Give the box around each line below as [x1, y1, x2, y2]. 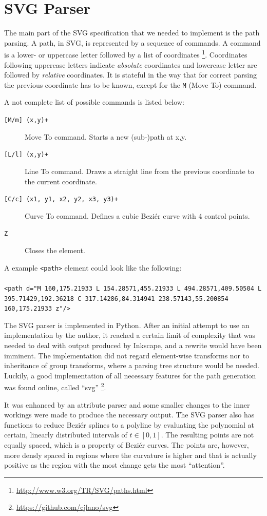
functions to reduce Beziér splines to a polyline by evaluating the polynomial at [4, 419, 255, 430]
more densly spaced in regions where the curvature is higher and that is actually [4, 449, 257, 460]
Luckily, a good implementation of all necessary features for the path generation [4, 370, 256, 380]
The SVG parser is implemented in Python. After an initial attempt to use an [4, 319, 250, 330]
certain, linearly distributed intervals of [4, 429, 127, 440]
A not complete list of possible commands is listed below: [4, 97, 184, 107]
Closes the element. [25, 245, 85, 255]
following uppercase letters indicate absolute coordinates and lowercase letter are [4, 59, 257, 70]
